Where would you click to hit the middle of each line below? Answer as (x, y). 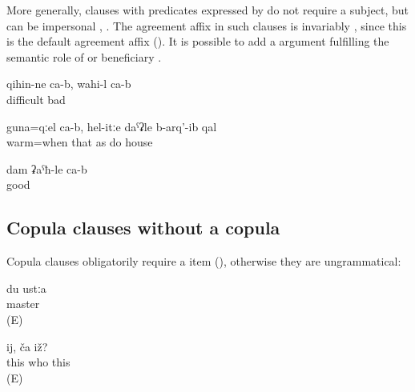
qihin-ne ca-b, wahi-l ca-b (69, 84)
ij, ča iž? (27, 346)
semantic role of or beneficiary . (84, 56)
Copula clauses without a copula (143, 228)
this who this (38, 362)
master (23, 304)
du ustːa (26, 288)
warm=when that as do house (80, 142)
